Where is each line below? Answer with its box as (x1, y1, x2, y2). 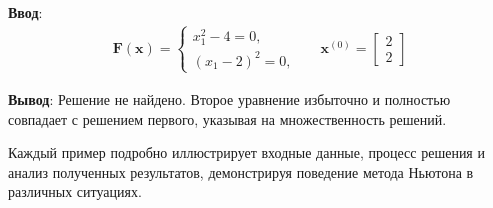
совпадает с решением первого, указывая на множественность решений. (8, 108, 447, 129)
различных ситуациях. (8, 181, 142, 202)
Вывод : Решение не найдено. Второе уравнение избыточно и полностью (8, 88, 451, 109)
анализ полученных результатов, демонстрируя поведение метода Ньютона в (8, 161, 474, 182)
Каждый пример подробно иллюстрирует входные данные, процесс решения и (8, 142, 485, 163)
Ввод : (8, 2, 43, 22)
